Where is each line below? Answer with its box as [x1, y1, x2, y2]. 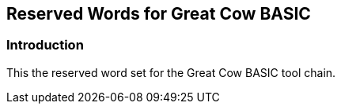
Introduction [6, 37, 84, 53]
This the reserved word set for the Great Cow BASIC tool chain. [6, 65, 336, 79]
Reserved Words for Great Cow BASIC [6, 4, 311, 24]
